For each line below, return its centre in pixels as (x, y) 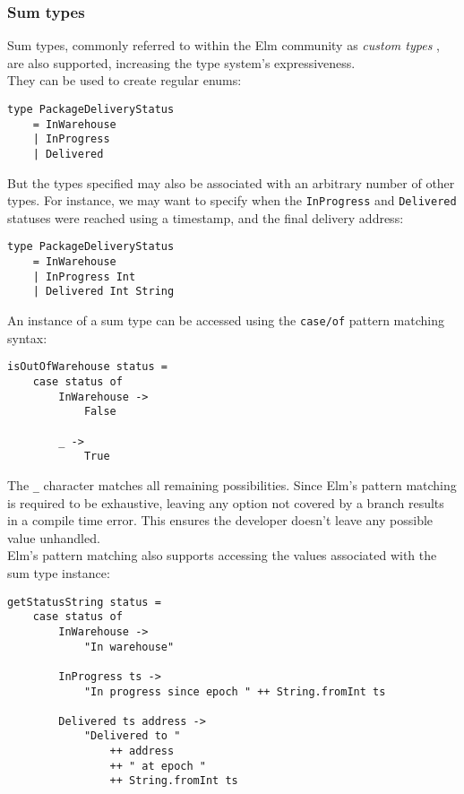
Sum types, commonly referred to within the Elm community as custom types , (223, 45)
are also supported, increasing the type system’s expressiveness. (181, 62)
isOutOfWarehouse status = (87, 367)
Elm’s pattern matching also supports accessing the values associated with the (222, 555)
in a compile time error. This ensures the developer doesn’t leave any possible (220, 520)
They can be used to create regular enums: (125, 80)
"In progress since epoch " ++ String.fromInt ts (235, 691)
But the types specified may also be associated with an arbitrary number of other (231, 182)
